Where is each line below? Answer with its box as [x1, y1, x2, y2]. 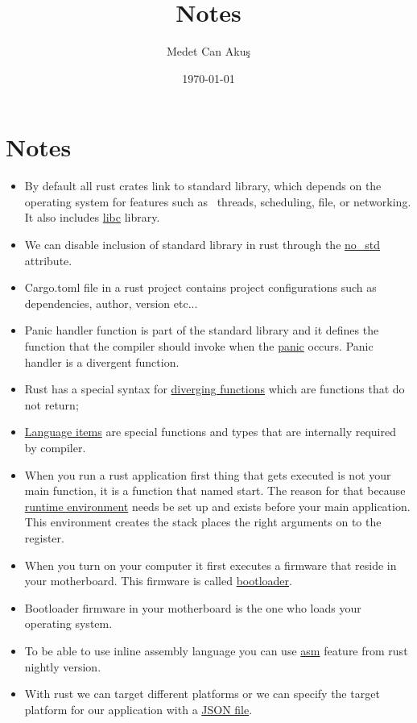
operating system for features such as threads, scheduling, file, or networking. [24, 193, 411, 210]
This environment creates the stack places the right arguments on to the [24, 513, 382, 530]
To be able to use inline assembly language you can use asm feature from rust [24, 642, 408, 659]
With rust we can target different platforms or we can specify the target [24, 685, 380, 702]
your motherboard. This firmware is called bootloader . [24, 572, 292, 589]
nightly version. [24, 658, 101, 675]
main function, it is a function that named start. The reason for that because [24, 482, 406, 499]
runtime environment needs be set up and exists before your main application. [24, 497, 411, 514]
